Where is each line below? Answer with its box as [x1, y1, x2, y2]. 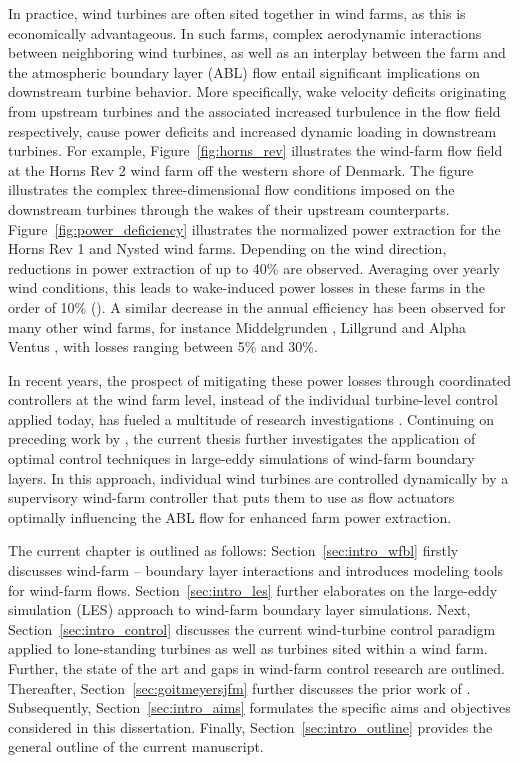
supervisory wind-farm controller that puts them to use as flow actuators [8, 487, 455, 508]
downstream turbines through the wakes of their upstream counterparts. [8, 198, 450, 219]
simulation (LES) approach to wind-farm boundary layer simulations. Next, [8, 599, 471, 620]
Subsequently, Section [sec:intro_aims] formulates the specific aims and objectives [8, 697, 511, 718]
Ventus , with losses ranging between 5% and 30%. [8, 336, 318, 357]
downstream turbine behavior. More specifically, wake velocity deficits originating [8, 81, 507, 102]
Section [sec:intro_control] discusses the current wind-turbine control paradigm [8, 618, 496, 639]
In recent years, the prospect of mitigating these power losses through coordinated [8, 369, 512, 390]
